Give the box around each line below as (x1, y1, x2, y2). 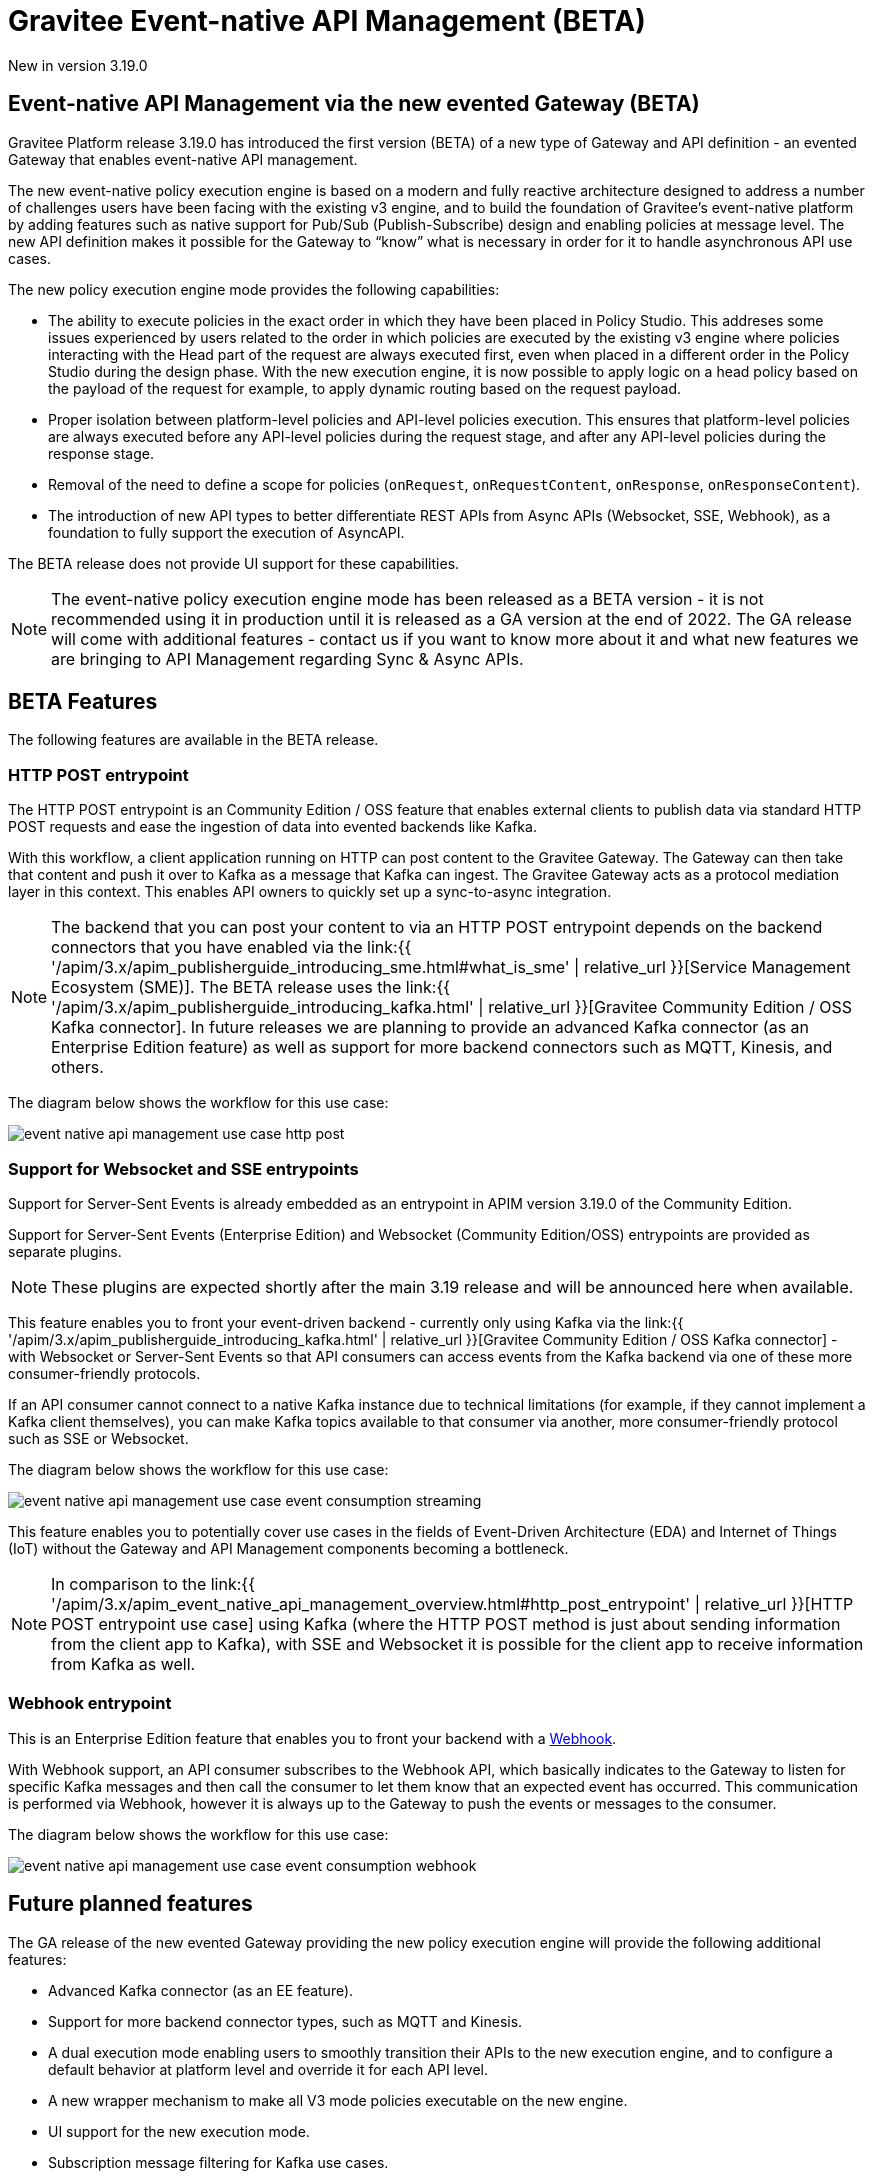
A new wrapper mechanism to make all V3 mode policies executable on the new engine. (48, 2091, 628, 2109)
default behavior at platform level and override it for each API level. (48, 2060, 489, 2078)
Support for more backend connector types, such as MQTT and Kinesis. (48, 2012, 523, 2030)
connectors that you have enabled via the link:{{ (51, 937, 412, 958)
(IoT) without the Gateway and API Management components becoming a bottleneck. (8, 1539, 569, 1557)
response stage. (48, 444, 154, 462)
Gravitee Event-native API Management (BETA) (8, 4, 646, 38)
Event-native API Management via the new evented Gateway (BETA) (8, 91, 700, 117)
